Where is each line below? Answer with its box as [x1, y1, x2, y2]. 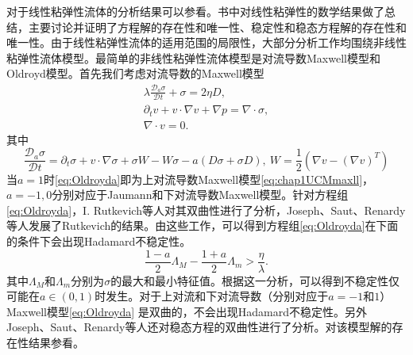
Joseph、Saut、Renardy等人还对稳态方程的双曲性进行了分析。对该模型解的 [6, 319, 392, 335]
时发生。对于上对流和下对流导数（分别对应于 [95, 288, 329, 304]
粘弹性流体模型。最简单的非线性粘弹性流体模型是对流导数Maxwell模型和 [6, 49, 380, 66]
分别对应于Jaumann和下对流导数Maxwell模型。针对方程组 [52, 186, 349, 203]
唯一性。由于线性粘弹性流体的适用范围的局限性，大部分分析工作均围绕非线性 [6, 34, 407, 51]
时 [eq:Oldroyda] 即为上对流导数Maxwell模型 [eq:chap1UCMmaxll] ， [44, 170, 374, 187]
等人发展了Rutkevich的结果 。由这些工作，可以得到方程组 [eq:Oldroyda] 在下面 [6, 217, 399, 234]
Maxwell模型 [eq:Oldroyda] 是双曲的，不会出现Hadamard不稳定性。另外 [6, 303, 367, 319]
